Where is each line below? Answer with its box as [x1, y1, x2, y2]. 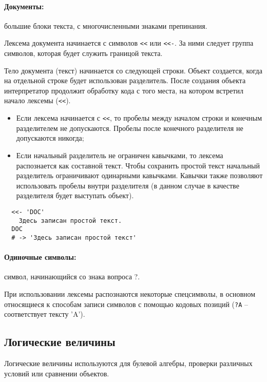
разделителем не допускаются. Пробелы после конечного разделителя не [16, 122, 243, 133]
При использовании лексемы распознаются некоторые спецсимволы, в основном [4, 288, 256, 299]
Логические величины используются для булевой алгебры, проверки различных [4, 357, 253, 368]
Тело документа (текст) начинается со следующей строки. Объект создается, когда [4, 65, 262, 75]
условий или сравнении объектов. [4, 368, 109, 378]
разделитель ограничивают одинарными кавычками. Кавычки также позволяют [16, 170, 263, 181]
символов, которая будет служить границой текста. [4, 48, 163, 59]
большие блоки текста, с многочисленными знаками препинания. [4, 20, 207, 31]
